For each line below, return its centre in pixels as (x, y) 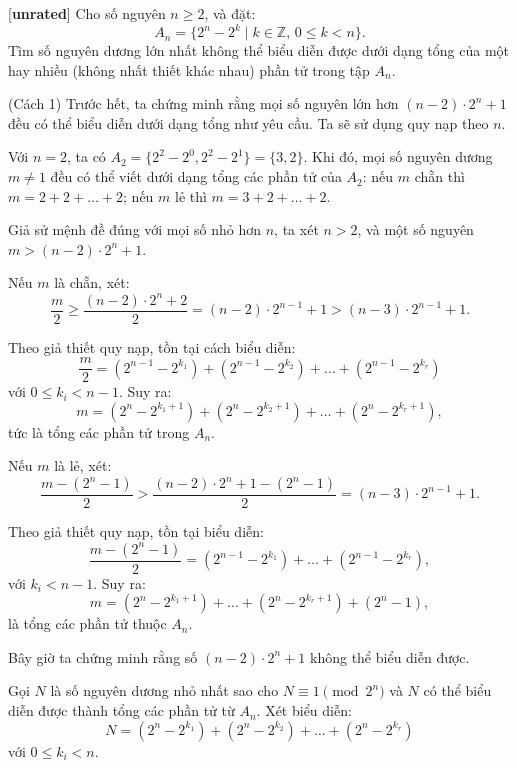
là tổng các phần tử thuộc (87, 623)
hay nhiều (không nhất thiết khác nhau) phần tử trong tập (189, 69)
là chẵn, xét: (92, 282)
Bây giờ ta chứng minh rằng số (103, 656)
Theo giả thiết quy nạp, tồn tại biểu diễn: (136, 531)
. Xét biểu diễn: (304, 710)
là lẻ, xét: (83, 465)
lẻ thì (191, 195)
